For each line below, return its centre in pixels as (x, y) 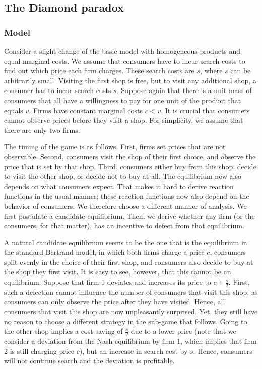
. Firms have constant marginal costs (86, 110)
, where (211, 71)
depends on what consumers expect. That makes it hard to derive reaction (119, 186)
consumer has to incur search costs (58, 90)
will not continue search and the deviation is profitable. (89, 361)
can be (241, 71)
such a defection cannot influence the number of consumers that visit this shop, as (131, 291)
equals (14, 110)
